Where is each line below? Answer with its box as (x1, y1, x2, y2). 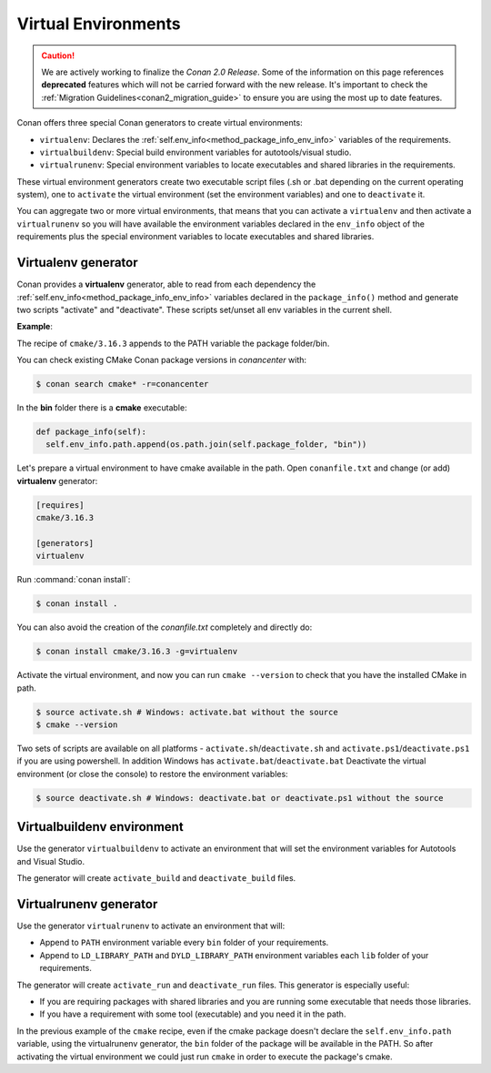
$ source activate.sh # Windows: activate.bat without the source (35, 706, 338, 717)
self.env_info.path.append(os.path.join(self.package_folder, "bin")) (45, 440, 367, 450)
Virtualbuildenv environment (16, 819, 184, 835)
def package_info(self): (35, 427, 147, 437)
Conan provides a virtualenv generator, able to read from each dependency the (16, 278, 316, 290)
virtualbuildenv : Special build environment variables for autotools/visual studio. (39, 147, 352, 157)
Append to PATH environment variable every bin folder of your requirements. (39, 937, 329, 948)
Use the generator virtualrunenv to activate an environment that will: (16, 920, 286, 931)
